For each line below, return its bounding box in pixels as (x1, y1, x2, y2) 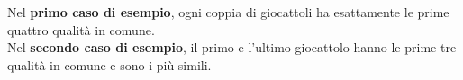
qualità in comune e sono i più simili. (7, 55, 212, 74)
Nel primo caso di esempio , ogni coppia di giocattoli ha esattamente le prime (7, 3, 449, 21)
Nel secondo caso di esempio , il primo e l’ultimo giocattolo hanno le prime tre (7, 38, 457, 57)
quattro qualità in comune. (7, 20, 155, 39)
